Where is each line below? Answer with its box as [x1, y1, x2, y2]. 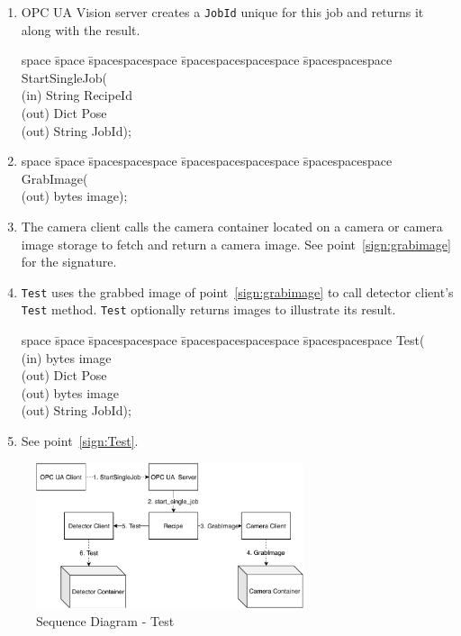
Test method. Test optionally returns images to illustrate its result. [21, 300, 396, 319]
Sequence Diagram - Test [36, 611, 175, 630]
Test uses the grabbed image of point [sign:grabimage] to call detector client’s [21, 282, 454, 301]
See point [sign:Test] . [21, 432, 139, 450]
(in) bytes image [21, 348, 112, 367]
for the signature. [21, 252, 117, 271]
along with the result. [21, 20, 140, 39]
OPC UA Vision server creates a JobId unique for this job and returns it [21, 3, 424, 21]
